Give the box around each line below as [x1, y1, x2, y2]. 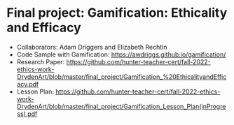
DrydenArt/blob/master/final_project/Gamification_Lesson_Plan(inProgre [16, 102, 226, 110]
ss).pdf [16, 110, 38, 118]
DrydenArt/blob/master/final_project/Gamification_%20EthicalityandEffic [16, 72, 227, 81]
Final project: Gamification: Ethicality [6, 5, 228, 21]
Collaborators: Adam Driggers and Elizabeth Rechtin [16, 43, 167, 51]
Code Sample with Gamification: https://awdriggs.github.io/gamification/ [16, 50, 226, 59]
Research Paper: [16, 57, 65, 66]
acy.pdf [16, 80, 39, 88]
